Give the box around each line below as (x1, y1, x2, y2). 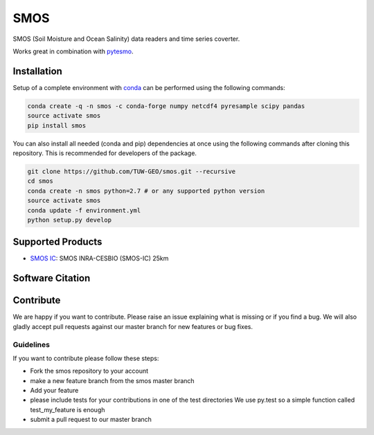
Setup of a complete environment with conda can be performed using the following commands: (12, 83, 285, 91)
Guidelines (12, 339, 50, 349)
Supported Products (12, 236, 103, 248)
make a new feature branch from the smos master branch (30, 376, 195, 384)
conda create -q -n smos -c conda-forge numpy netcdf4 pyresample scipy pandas (27, 102, 305, 110)
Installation (12, 65, 62, 77)
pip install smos (27, 121, 87, 130)
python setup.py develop (27, 215, 112, 224)
